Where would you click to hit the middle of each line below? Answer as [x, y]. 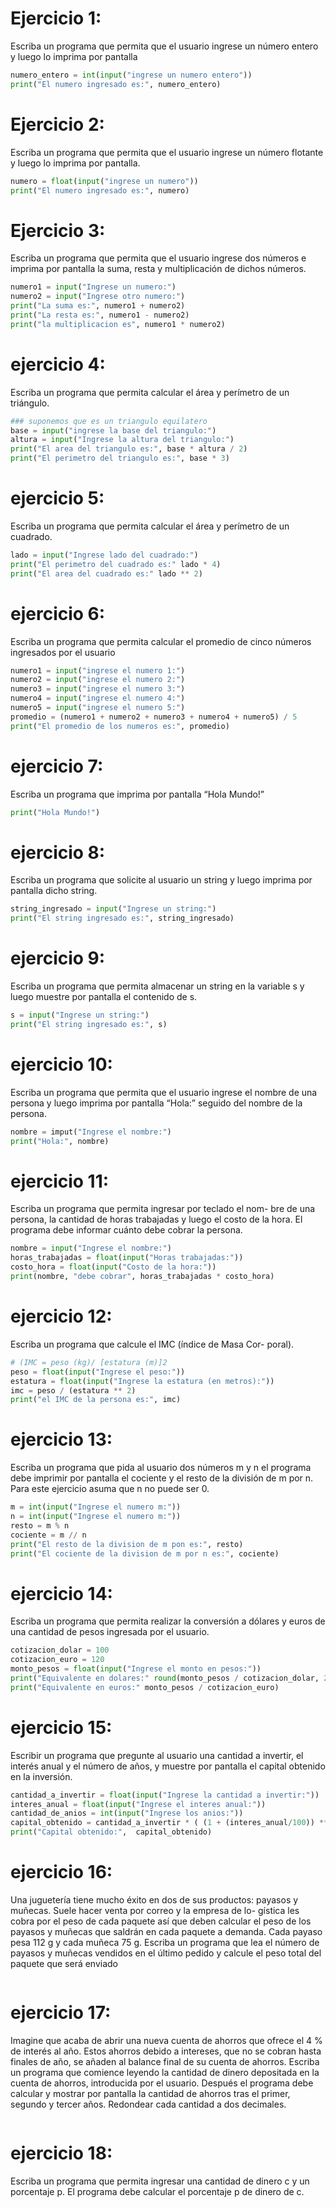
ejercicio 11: [60, 1181]
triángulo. [30, 403]
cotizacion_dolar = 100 [60, 1650]
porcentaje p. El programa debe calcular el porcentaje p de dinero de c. [157, 2191]
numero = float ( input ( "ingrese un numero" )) [104, 181]
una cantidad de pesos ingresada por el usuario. [110, 1632]
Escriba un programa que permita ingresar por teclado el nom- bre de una [163, 1209]
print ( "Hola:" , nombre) [60, 1141]
